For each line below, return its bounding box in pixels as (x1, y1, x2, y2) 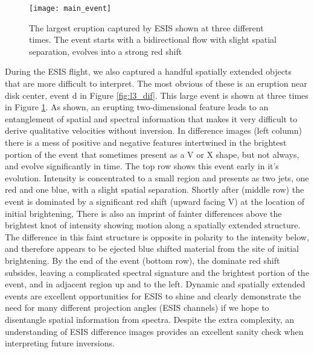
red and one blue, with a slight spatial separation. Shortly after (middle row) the (5, 183, 304, 196)
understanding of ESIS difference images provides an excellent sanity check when (5, 325, 304, 337)
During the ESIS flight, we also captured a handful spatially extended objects (5, 65, 292, 78)
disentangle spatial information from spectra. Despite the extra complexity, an (5, 313, 295, 325)
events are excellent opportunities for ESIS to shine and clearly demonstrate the (5, 289, 301, 302)
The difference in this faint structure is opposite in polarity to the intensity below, (5, 230, 309, 243)
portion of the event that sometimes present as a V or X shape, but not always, (5, 148, 300, 160)
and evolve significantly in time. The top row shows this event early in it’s (5, 160, 279, 172)
